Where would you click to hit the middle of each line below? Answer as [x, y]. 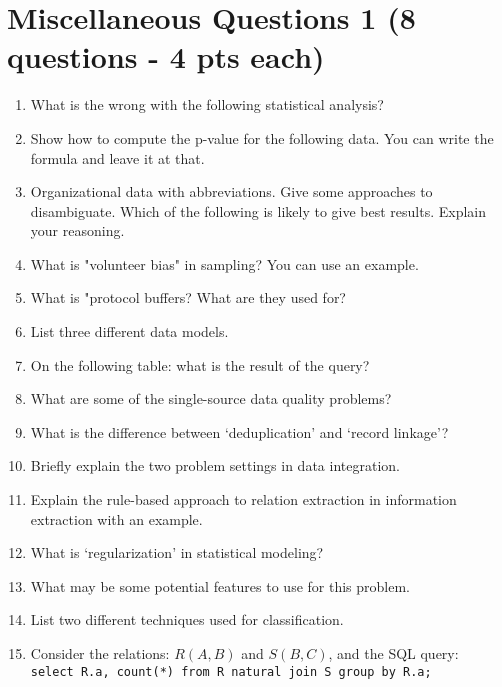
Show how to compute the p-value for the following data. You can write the [262, 137]
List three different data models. [129, 331]
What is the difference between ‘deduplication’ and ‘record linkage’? [239, 431]
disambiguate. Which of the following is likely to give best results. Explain [258, 210]
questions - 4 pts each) [166, 56]
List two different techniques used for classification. [187, 619]
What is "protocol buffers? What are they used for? [188, 297]
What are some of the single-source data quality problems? [211, 398]
